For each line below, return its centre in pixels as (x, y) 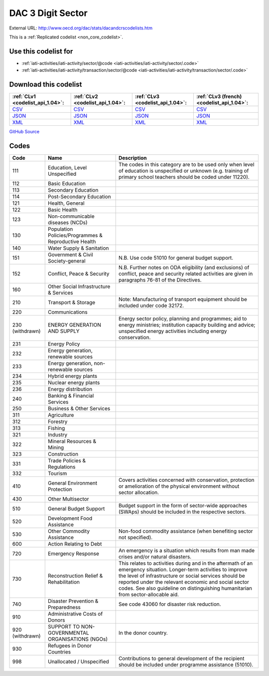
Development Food (70, 518)
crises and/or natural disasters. (155, 557)
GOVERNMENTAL (68, 633)
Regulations (62, 467)
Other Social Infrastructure (79, 287)
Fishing (57, 428)
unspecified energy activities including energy (173, 331)
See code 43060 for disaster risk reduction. (170, 604)
